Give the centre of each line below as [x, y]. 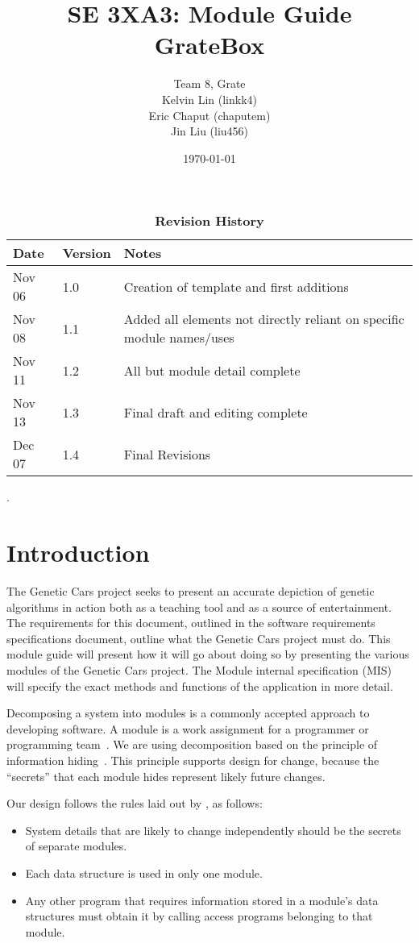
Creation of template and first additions [236, 286]
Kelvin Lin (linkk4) [209, 99]
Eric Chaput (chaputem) [209, 115]
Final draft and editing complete [216, 412]
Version [87, 253]
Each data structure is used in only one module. [144, 872]
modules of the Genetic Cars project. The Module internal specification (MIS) [199, 669]
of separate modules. [76, 846]
